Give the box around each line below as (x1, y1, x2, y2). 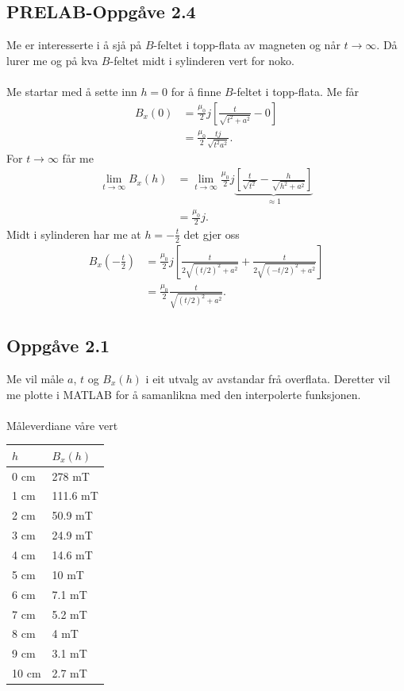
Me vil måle (6, 370, 64, 386)
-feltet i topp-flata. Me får (233, 83, 360, 99)
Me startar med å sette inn (6, 83, 137, 99)
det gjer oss (183, 225, 240, 242)
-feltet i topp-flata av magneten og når (153, 36, 341, 53)
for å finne (171, 83, 221, 99)
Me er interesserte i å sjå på (6, 36, 142, 53)
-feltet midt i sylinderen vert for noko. (110, 52, 294, 68)
